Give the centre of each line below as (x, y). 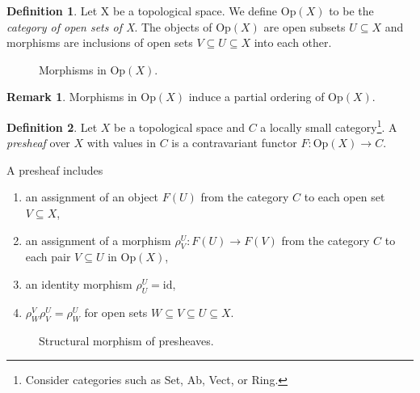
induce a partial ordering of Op (266, 97)
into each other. (293, 42)
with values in (122, 143)
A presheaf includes (55, 169)
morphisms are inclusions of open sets (100, 42)
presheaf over (38, 143)
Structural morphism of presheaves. (126, 340)
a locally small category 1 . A (329, 125)
